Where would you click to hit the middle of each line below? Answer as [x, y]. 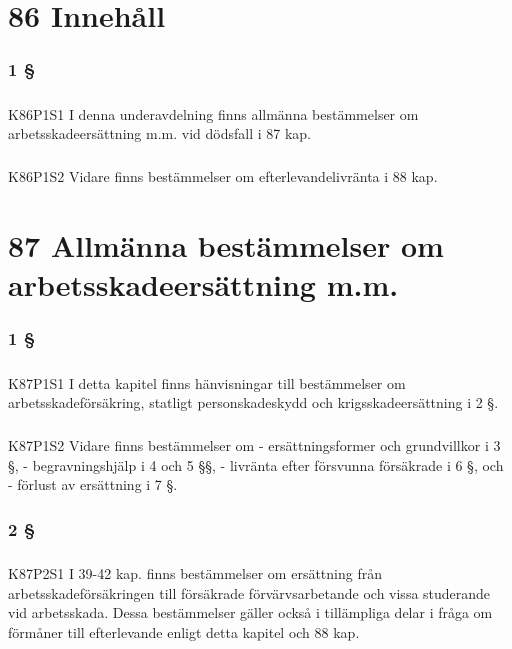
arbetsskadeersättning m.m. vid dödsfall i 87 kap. [159, 133]
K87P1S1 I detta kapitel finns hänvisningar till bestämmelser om [207, 382]
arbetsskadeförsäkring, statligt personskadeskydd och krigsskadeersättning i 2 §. [253, 402]
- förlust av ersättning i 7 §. [93, 484]
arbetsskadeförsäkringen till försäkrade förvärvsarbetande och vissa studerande [249, 592]
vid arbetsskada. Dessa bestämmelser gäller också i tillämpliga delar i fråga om [250, 612]
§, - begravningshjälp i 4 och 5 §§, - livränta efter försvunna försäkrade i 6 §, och [256, 464]
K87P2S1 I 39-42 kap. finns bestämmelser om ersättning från [195, 573]
